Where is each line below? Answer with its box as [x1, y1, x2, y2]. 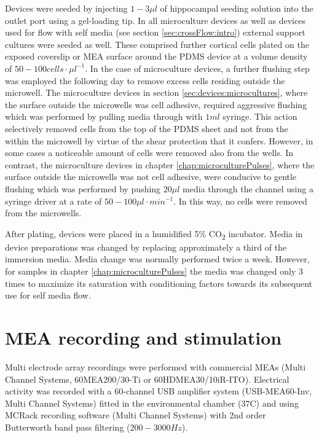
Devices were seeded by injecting [5, 2, 128, 14]
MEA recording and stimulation [5, 324, 282, 350]
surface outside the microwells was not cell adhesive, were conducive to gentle [5, 170, 297, 183]
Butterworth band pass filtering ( [5, 420, 130, 433]
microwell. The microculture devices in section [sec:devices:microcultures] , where [5, 86, 308, 99]
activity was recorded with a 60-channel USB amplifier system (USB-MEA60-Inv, [5, 385, 312, 397]
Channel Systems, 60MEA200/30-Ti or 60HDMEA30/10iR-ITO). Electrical [5, 372, 289, 385]
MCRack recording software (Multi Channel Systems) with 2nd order [5, 409, 266, 421]
